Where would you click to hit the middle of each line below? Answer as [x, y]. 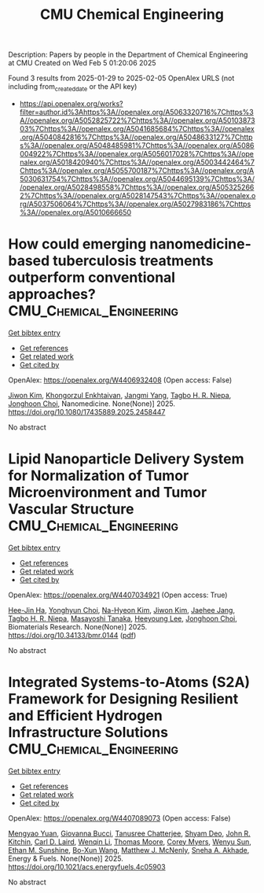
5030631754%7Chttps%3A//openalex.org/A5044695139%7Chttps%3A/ [137, 179]
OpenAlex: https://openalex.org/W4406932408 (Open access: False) [120, 380]
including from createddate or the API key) [73, 87]
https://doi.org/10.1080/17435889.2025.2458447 [87, 411]
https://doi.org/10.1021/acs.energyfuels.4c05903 [87, 866]
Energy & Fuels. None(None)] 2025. [66, 858]
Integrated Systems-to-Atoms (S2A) [129, 683]
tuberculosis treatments [133, 261]
